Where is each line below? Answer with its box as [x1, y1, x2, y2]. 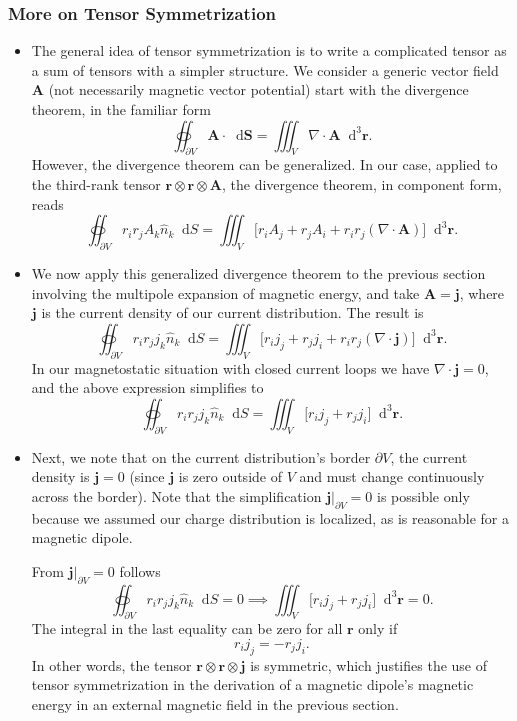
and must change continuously [299, 466, 485, 487]
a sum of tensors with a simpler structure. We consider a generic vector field [31, 59, 499, 80]
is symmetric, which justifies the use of [250, 654, 487, 675]
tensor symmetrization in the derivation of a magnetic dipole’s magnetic [31, 674, 474, 695]
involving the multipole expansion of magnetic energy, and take [31, 282, 420, 303]
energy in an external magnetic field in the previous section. [31, 693, 399, 714]
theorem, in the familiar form [31, 99, 211, 119]
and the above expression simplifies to [31, 377, 264, 398]
